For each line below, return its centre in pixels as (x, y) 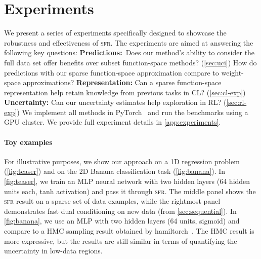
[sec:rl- (236, 102)
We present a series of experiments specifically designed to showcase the (115, 33)
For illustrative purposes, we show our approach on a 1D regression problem (122, 161)
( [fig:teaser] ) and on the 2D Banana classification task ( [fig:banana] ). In (115, 171)
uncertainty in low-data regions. (53, 251)
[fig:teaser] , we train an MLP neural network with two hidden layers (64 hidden (127, 181)
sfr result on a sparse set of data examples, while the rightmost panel (112, 201)
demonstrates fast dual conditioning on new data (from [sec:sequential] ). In (120, 211)
